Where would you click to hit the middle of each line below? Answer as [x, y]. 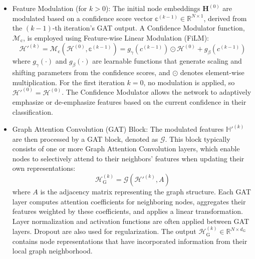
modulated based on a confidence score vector [82, 18]
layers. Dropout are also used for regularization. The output [104, 231]
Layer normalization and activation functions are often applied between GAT [131, 221]
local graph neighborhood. [52, 251]
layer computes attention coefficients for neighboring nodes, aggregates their [129, 201]
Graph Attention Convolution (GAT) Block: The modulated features [118, 129]
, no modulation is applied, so [189, 82]
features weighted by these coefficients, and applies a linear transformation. [127, 211]
